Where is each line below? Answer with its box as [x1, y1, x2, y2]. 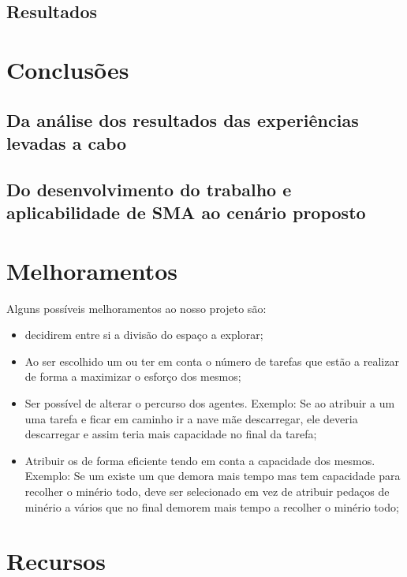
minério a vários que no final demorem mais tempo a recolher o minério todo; [24, 498, 399, 515]
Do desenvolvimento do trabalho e [6, 177, 292, 201]
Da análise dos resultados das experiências [6, 107, 359, 132]
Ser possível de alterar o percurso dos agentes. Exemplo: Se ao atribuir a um [24, 395, 395, 411]
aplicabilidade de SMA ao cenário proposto [6, 200, 366, 225]
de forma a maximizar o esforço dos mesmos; [24, 368, 241, 385]
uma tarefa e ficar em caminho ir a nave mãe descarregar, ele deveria [24, 410, 358, 426]
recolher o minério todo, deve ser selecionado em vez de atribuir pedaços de [24, 482, 390, 499]
